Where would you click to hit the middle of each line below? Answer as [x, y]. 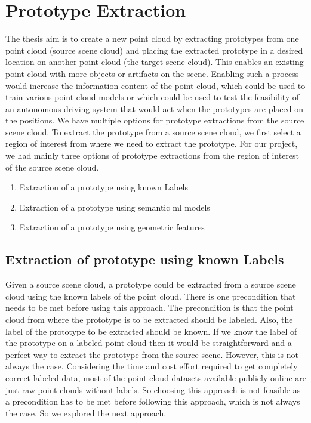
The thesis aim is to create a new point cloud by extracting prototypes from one [152, 38]
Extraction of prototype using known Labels [145, 259]
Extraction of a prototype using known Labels [104, 187]
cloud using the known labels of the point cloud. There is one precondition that [151, 296]
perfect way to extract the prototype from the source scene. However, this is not [152, 354]
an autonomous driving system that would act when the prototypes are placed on [154, 108]
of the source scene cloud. [52, 167]
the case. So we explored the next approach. [86, 413]
